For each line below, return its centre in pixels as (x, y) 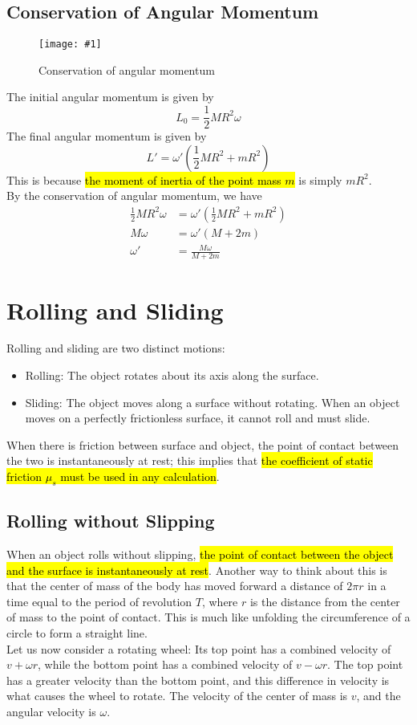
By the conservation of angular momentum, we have (134, 196)
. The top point (365, 664)
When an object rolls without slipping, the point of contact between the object (200, 554)
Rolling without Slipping (111, 521)
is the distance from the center (325, 601)
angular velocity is (51, 711)
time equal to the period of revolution (99, 601)
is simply (320, 179)
